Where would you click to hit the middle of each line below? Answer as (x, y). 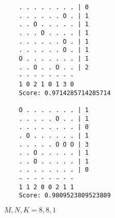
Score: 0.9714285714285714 (65, 93)
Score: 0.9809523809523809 (65, 196)
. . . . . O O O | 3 (54, 144)
